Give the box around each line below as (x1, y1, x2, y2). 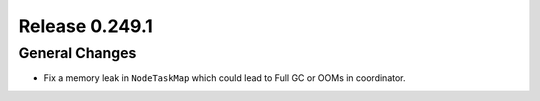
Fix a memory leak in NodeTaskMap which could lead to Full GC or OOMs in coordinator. (43, 72, 406, 84)
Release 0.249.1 (18, 15, 154, 37)
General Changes (18, 44, 137, 62)
